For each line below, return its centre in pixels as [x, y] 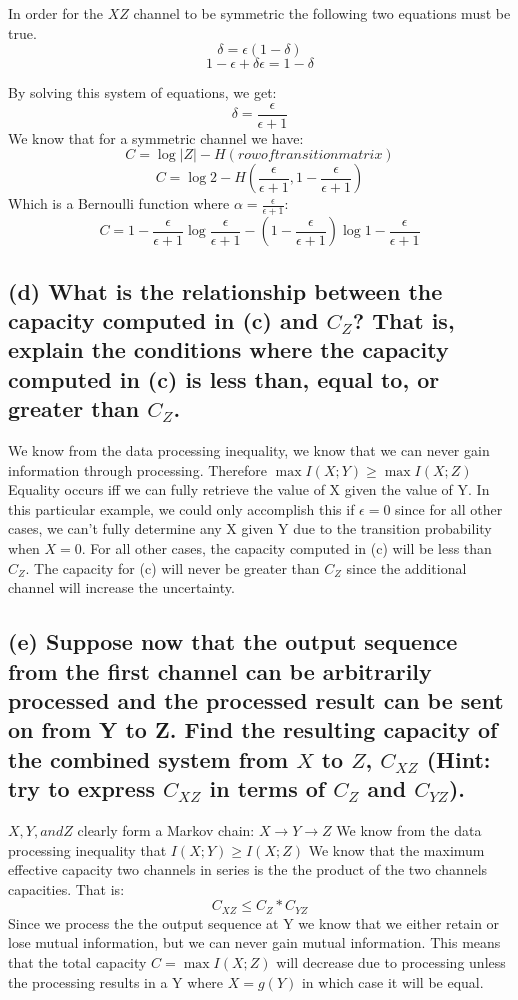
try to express [81, 788]
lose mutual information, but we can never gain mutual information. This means [254, 942]
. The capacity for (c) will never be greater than [172, 567]
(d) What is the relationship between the [225, 290]
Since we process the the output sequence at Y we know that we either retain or [254, 922]
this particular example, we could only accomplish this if [181, 508]
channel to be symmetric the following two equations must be [322, 13]
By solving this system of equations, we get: [142, 92]
